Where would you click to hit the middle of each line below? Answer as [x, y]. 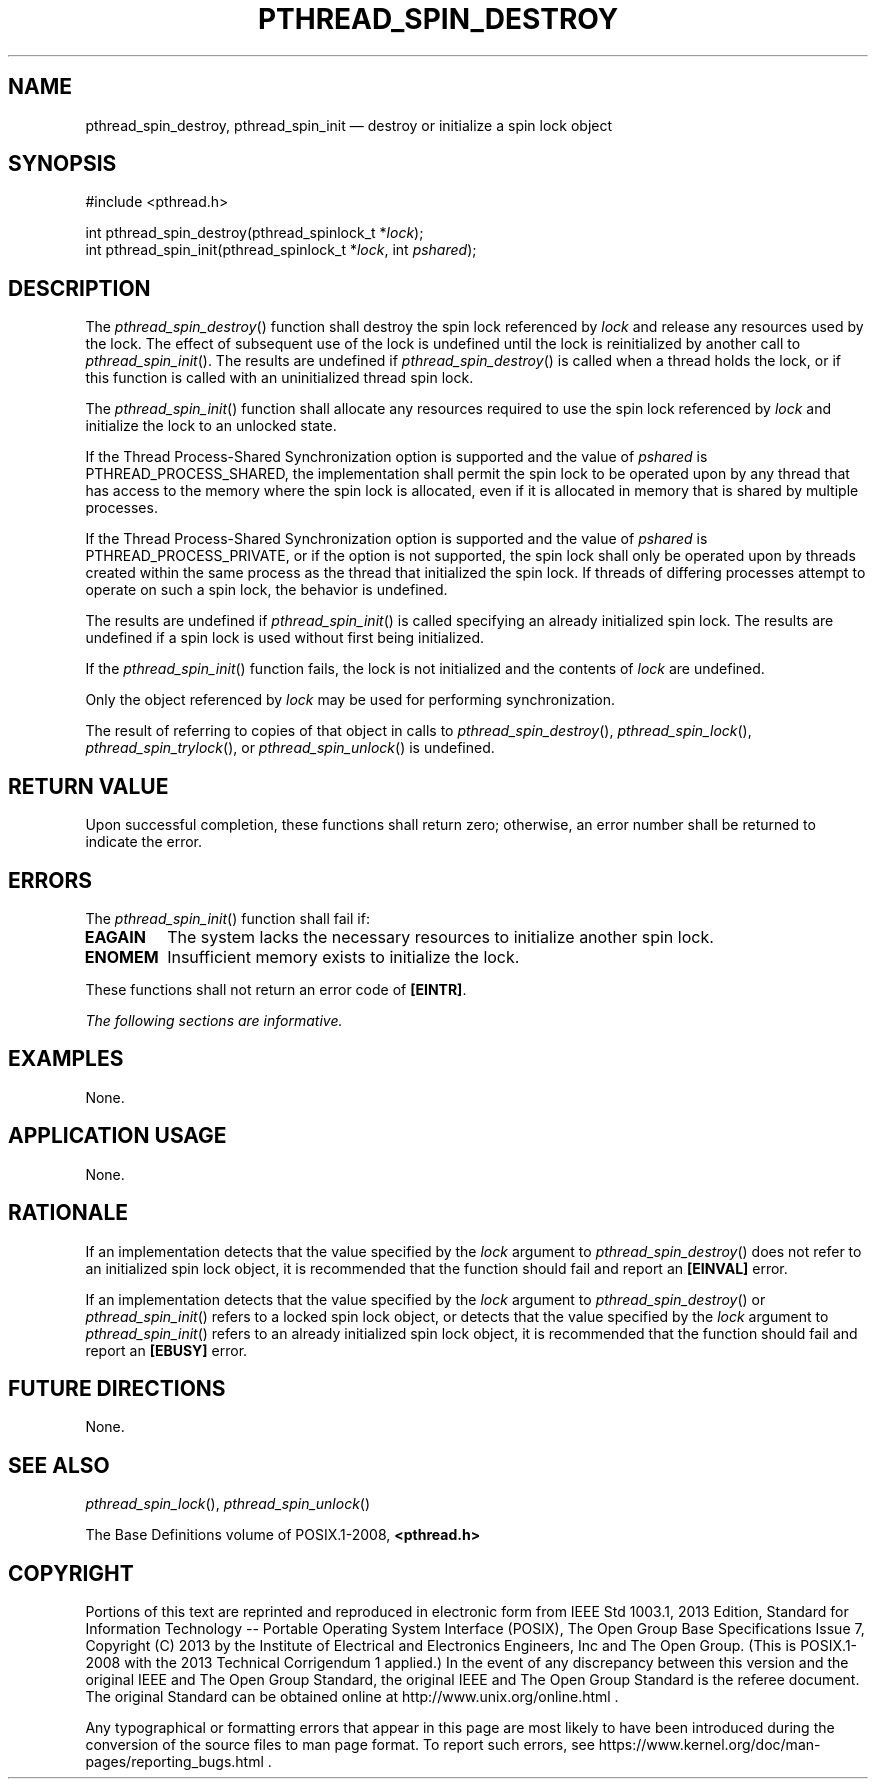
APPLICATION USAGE [117, 1136]
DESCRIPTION [79, 288]
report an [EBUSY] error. [166, 1350]
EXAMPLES [66, 1059]
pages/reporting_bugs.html [174, 1762]
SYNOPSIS [62, 164]
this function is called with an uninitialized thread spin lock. [279, 378]
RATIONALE [68, 1213]
